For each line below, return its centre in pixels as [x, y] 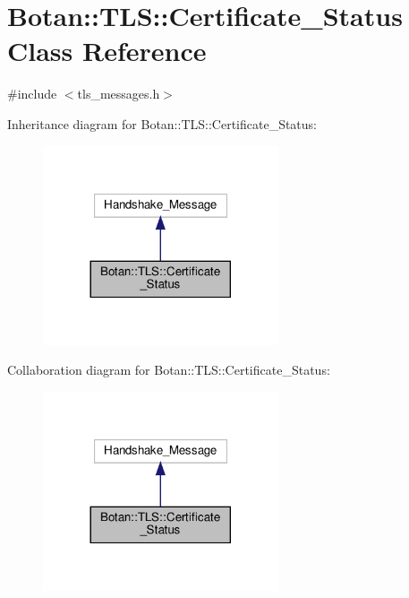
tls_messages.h [119, 94]
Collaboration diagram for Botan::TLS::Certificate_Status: [169, 370]
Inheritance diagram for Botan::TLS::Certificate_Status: [162, 123]
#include [32, 94]
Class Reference [107, 51]
